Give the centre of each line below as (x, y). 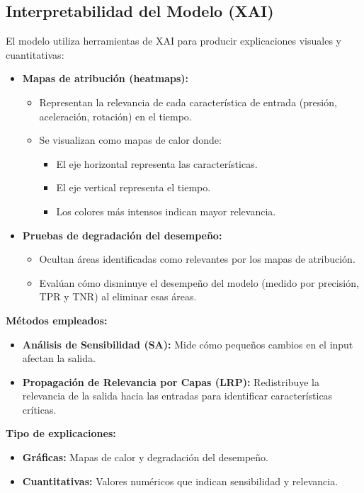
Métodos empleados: (57, 320)
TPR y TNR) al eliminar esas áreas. (118, 296)
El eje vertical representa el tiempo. (133, 187)
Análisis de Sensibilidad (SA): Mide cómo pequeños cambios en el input (188, 344)
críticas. (39, 409)
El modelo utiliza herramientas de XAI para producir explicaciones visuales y (174, 41)
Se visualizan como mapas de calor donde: (130, 140)
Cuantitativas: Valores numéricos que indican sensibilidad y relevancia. (180, 481)
